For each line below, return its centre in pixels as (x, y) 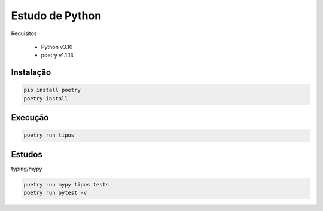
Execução (30, 117)
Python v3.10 (57, 47)
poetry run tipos (49, 135)
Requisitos (24, 33)
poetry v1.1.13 (57, 55)
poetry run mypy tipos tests (66, 184)
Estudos (27, 155)
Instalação (31, 73)
